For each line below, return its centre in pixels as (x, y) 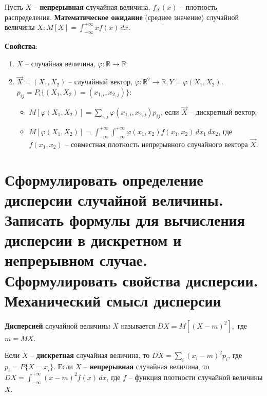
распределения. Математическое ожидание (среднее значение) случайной (122, 17)
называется (138, 325)
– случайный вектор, (100, 82)
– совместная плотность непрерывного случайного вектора (156, 144)
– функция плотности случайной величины (196, 377)
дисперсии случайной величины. (114, 199)
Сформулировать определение (104, 179)
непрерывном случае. (76, 260)
